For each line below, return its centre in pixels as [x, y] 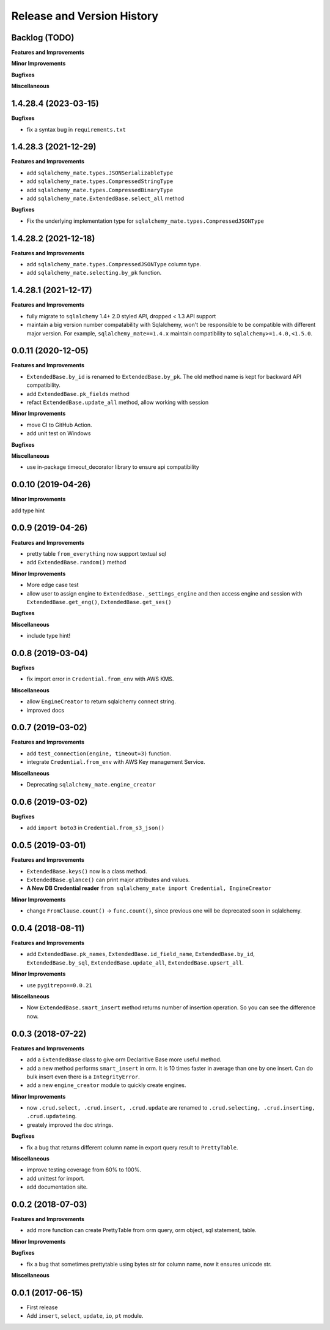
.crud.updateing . [52, 1116]
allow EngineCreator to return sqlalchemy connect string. [101, 701]
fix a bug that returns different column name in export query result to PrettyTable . [132, 1147]
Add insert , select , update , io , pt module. [85, 1316]
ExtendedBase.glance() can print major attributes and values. [108, 880]
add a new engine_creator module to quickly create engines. [106, 1085]
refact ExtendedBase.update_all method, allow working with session [118, 402]
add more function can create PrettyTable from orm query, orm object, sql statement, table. [141, 1230]
